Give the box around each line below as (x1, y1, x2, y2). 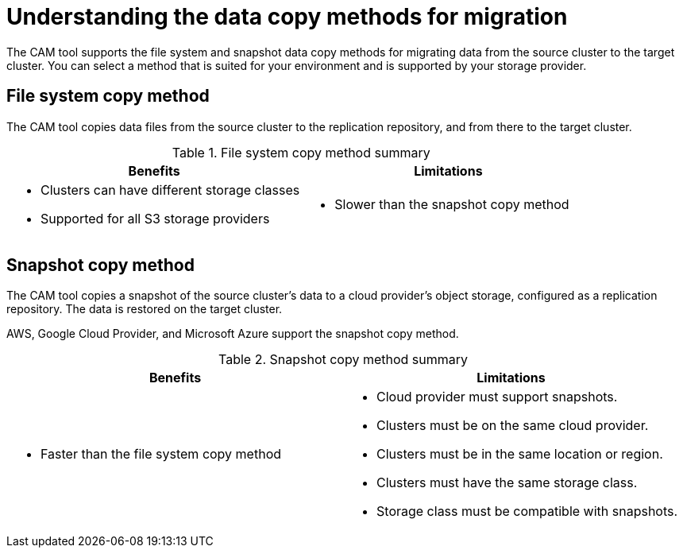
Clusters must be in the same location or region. (376, 446, 663, 463)
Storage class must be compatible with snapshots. (376, 503, 678, 520)
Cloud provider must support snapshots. (376, 389, 618, 405)
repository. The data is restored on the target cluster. (6, 302, 283, 316)
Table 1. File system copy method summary (172, 144, 430, 161)
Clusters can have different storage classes (41, 181, 300, 198)
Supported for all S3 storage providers (41, 210, 270, 227)
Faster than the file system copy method (41, 446, 282, 463)
